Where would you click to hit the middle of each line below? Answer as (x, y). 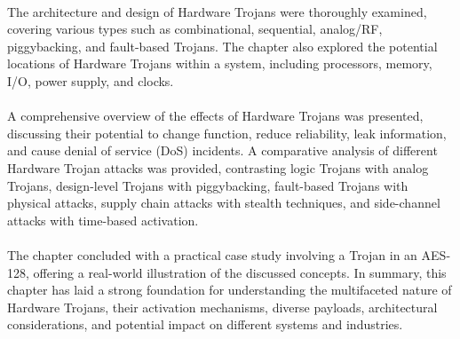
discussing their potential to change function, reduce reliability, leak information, (227, 133)
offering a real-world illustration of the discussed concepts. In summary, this (240, 272)
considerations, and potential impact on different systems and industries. (205, 324)
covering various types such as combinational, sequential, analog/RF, (195, 29)
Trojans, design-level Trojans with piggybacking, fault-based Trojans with (208, 185)
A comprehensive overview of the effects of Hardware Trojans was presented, (215, 116)
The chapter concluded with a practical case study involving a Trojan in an (212, 254)
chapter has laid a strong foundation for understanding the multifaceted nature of (230, 290)
